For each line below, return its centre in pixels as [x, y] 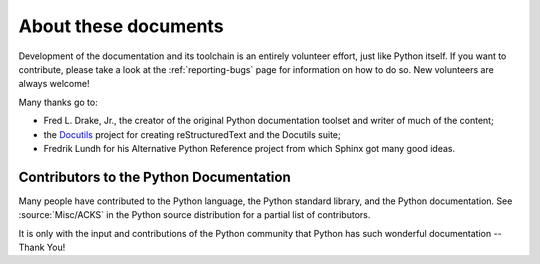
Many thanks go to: [58, 102]
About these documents [121, 26]
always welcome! [54, 84]
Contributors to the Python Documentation [155, 176]
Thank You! [42, 247]
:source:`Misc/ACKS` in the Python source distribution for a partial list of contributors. [194, 215]
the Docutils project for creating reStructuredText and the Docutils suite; [192, 134]
